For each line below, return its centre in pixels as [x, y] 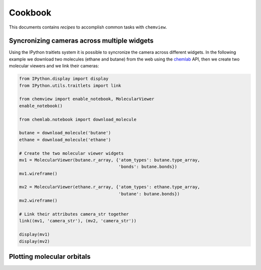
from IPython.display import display [64, 79]
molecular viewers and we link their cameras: [54, 66]
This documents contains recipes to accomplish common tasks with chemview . [88, 27]
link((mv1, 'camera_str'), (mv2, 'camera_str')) [78, 221]
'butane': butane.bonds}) [149, 194]
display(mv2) [35, 241]
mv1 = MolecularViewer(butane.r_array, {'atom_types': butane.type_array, [110, 160]
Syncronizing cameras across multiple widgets [81, 41]
